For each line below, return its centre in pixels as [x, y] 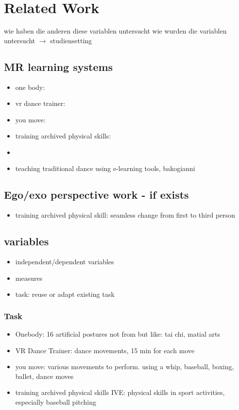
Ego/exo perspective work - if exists [96, 195]
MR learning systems [59, 66]
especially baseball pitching [56, 402]
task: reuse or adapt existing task [65, 294]
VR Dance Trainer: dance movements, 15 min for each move [105, 350]
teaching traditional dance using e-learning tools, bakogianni [105, 168]
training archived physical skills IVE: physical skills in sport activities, [120, 392]
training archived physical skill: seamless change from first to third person [125, 215]
